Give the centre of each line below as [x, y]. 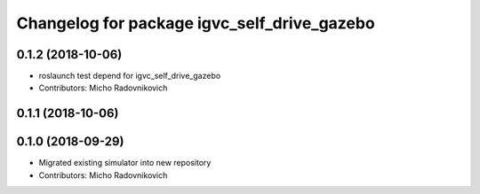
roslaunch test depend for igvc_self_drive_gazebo [130, 76]
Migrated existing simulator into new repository [125, 163]
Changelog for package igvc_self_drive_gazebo [196, 23]
